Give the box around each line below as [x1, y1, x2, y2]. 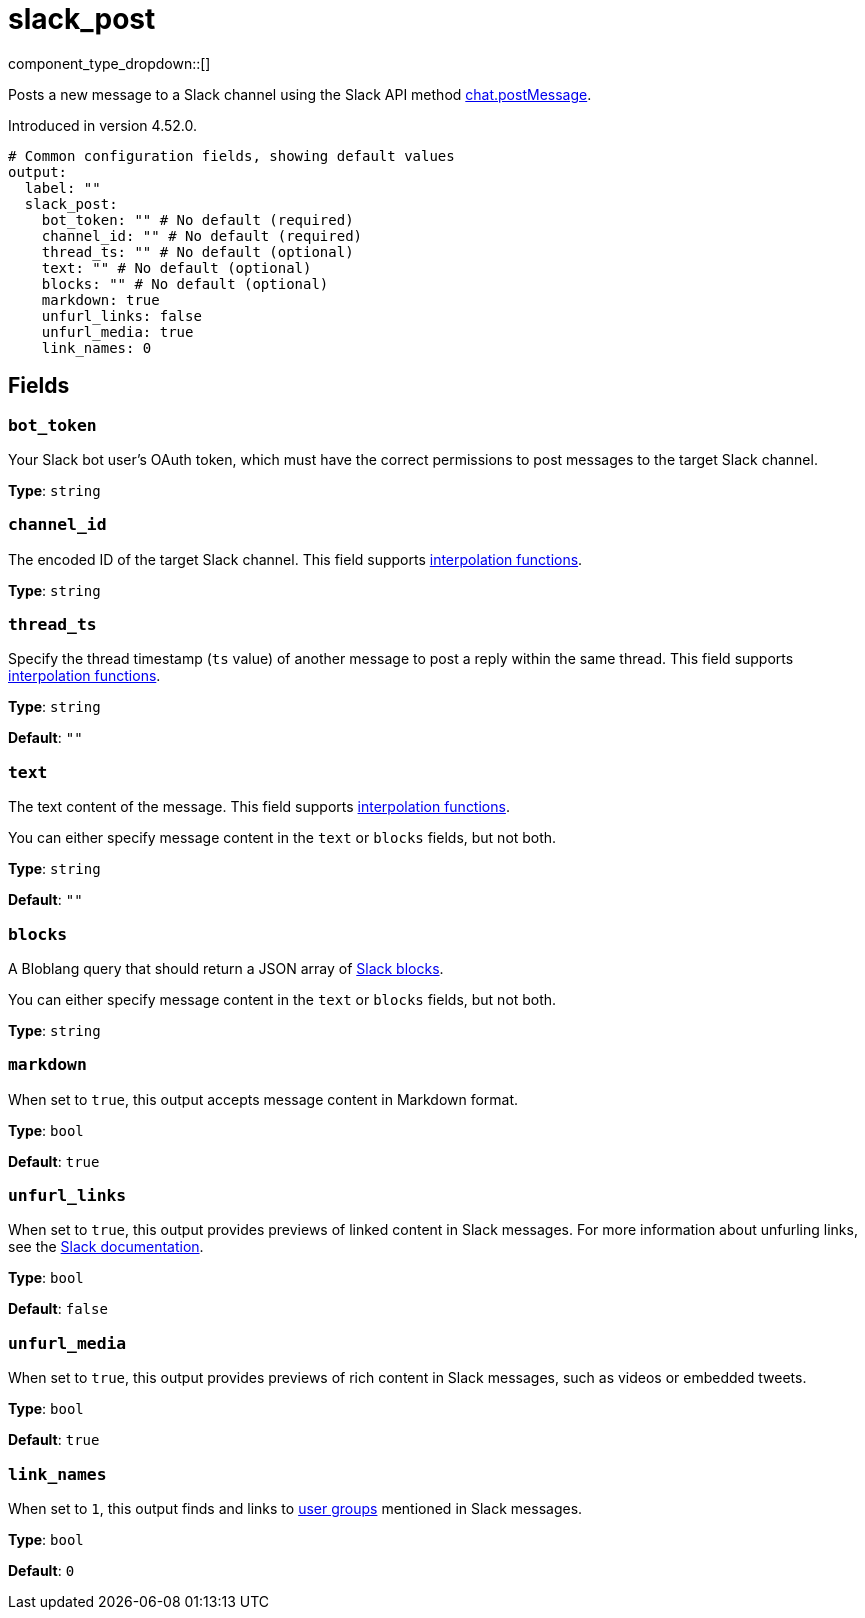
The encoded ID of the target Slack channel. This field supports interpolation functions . [8, 550, 583, 568]
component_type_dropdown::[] [8, 54, 211, 72]
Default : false [8, 1300, 108, 1318]
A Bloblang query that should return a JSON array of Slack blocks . [8, 959, 444, 977]
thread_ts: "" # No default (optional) [41, 243, 354, 260]
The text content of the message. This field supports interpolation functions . [8, 798, 510, 816]
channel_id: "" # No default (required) [41, 227, 363, 244]
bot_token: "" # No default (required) [41, 211, 354, 228]
